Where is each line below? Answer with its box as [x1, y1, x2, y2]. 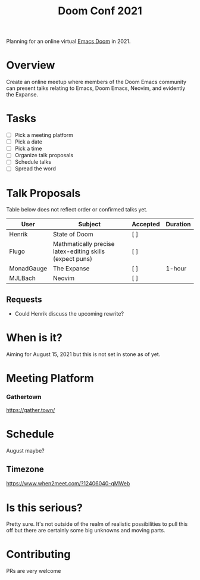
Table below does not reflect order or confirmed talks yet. [6, 206, 148, 213]
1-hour [165, 264, 187, 273]
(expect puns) [52, 255, 92, 263]
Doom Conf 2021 [57, 4, 143, 18]
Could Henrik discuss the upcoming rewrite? [14, 310, 124, 317]
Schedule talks [14, 158, 52, 166]
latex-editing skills [52, 247, 105, 255]
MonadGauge [9, 264, 48, 273]
